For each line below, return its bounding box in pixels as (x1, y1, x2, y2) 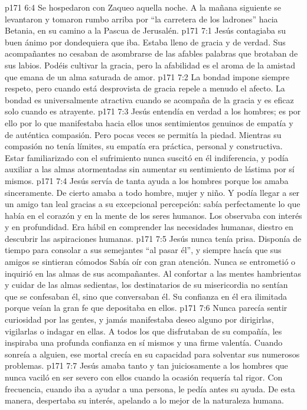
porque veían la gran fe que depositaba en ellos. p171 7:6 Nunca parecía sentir (5, 301, 288, 314)
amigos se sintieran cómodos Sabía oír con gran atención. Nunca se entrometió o (5, 255, 296, 268)
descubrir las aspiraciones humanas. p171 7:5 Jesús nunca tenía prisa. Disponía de (5, 232, 302, 244)
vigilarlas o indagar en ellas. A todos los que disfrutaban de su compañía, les (5, 324, 282, 337)
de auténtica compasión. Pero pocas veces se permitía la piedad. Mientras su (5, 128, 282, 140)
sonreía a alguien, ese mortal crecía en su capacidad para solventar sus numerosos (5, 347, 300, 360)
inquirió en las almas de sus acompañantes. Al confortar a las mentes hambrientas (5, 267, 302, 279)
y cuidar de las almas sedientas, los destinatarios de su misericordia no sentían (5, 278, 288, 291)
